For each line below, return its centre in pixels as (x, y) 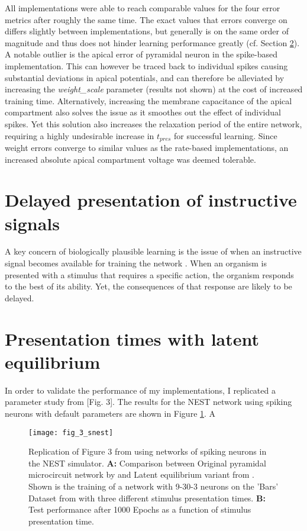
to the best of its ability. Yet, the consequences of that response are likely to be (148, 286)
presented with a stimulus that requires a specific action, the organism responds (149, 274)
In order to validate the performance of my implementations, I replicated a (140, 390)
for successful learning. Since (226, 135)
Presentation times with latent (132, 338)
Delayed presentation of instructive (151, 200)
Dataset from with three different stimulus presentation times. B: (147, 498)
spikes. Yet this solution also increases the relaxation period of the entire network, (153, 123)
